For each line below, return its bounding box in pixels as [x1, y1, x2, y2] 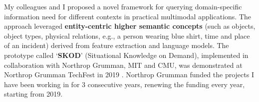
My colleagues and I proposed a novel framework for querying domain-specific [4, 1, 242, 11]
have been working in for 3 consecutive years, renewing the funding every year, [4, 79, 245, 89]
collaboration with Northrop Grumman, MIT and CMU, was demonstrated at [4, 59, 243, 70]
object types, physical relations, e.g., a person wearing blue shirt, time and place [4, 30, 250, 41]
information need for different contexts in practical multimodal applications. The [4, 11, 252, 21]
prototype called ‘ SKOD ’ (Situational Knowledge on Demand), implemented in [4, 50, 249, 60]
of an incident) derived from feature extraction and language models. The [4, 40, 229, 51]
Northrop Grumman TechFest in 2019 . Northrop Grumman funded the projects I [4, 69, 254, 80]
